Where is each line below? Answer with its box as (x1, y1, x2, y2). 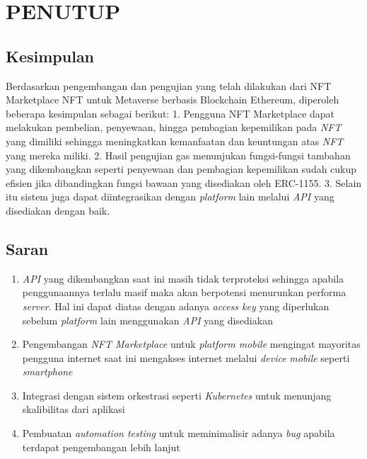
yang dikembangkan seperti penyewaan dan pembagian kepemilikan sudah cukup (6, 161, 357, 176)
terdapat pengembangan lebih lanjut (22, 439, 180, 454)
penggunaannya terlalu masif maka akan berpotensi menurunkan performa (22, 285, 346, 300)
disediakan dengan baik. (6, 203, 110, 217)
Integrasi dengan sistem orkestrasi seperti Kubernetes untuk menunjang (22, 387, 332, 402)
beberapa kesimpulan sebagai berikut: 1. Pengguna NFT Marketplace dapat (6, 106, 335, 120)
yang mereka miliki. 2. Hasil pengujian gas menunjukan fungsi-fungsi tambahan (6, 147, 351, 162)
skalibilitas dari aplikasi (22, 402, 125, 416)
